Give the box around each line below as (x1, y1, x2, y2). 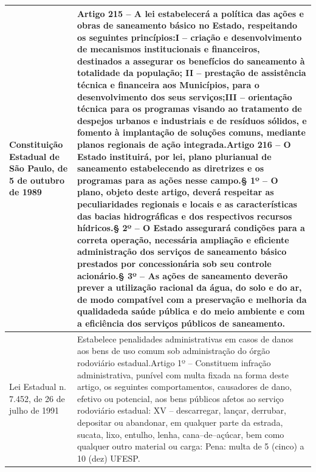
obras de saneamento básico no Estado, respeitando (77, 19, 298, 32)
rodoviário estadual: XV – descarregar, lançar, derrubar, (77, 404, 286, 417)
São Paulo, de (9, 162, 68, 175)
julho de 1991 (9, 404, 60, 417)
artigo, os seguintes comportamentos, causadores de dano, (77, 380, 292, 393)
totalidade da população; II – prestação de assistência (77, 66, 306, 79)
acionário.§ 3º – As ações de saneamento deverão (77, 269, 288, 282)
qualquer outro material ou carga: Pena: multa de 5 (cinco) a (77, 440, 304, 453)
